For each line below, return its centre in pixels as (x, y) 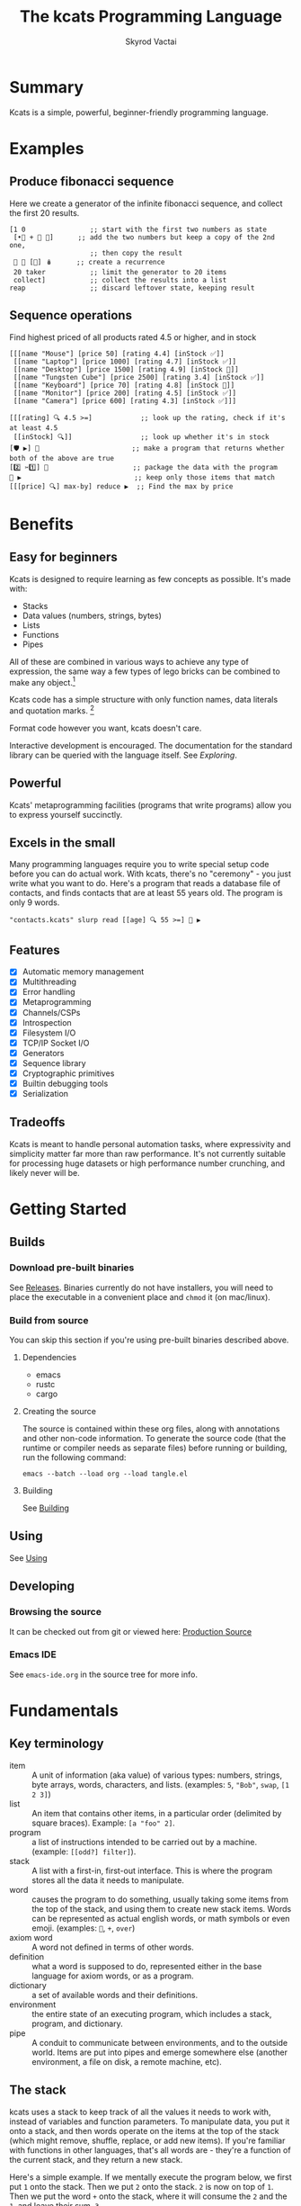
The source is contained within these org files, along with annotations (151, 1429)
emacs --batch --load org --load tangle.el (105, 1474)
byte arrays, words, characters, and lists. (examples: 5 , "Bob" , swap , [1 (161, 1784)
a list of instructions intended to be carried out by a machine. (145, 1842)
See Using (28, 1557)
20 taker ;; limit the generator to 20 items (120, 272)
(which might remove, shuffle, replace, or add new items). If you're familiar (147, 2140)
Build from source (49, 1320)
